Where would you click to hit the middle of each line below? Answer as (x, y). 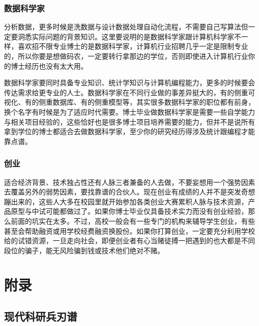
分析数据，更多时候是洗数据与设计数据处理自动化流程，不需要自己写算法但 (126, 27)
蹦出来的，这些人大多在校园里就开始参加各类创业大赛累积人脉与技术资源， (126, 201)
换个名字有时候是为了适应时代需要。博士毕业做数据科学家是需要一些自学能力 (129, 111)
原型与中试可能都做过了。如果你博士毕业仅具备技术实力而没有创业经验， (129, 211)
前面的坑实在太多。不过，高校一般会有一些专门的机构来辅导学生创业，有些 (133, 221)
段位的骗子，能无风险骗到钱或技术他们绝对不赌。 (84, 250)
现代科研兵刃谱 (41, 316)
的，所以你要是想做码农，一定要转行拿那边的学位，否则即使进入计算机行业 (126, 56)
